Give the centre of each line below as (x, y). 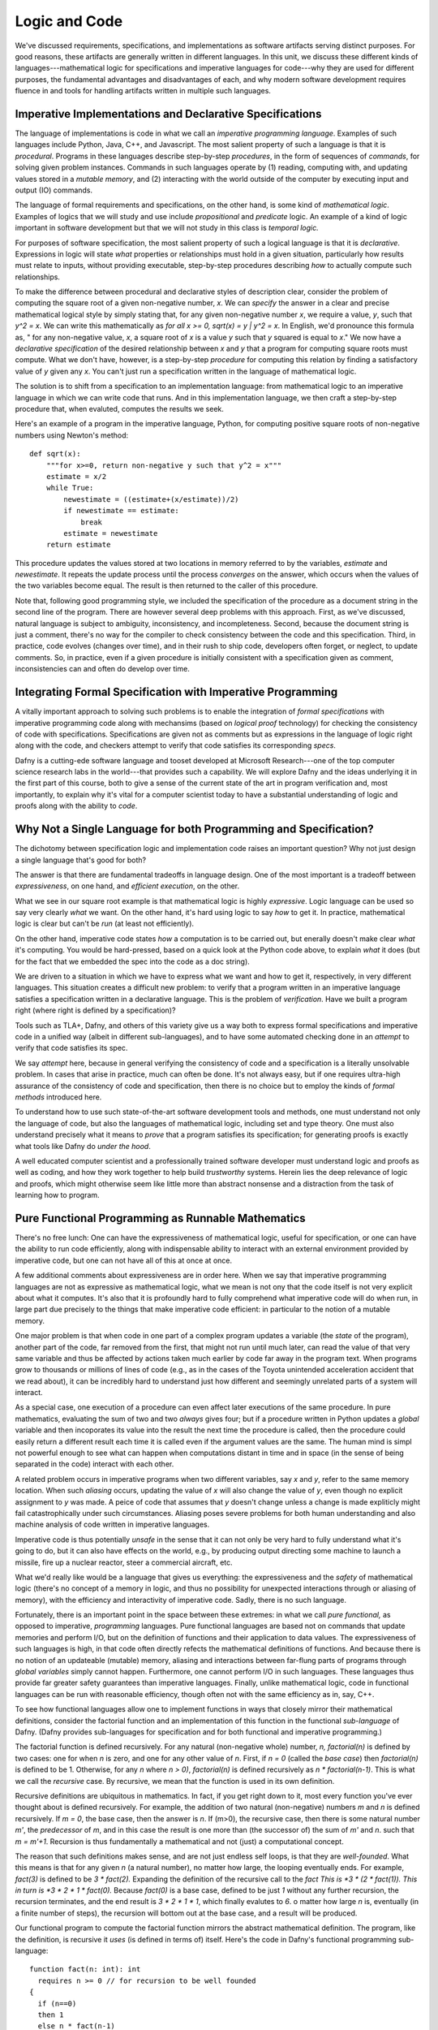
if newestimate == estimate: (122, 511)
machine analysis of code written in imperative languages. (112, 1525)
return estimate (78, 545)
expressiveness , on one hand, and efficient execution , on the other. (127, 886)
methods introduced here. (58, 1097)
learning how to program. (58, 1195)
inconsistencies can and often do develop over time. (102, 669)
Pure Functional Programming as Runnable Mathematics (160, 1218)
